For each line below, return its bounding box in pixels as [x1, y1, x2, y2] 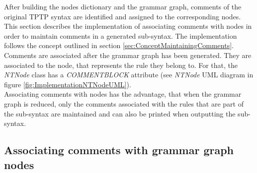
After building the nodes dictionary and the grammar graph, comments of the [4, 1, 242, 11]
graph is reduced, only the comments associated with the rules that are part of [4, 98, 244, 109]
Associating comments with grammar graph [4, 142, 234, 158]
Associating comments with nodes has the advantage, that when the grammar [4, 89, 242, 99]
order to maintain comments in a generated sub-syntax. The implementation [4, 30, 237, 41]
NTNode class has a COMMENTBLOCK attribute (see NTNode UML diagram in [4, 69, 254, 80]
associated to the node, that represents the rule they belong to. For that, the [4, 59, 238, 70]
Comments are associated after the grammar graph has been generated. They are [4, 50, 252, 60]
